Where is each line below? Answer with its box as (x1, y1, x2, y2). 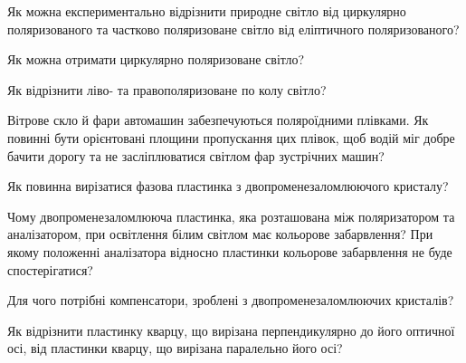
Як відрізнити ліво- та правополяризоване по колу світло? (7, 80, 327, 99)
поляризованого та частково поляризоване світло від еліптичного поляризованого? (7, 19, 460, 38)
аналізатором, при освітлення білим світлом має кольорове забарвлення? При (7, 224, 433, 244)
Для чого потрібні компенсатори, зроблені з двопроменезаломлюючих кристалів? (7, 291, 454, 310)
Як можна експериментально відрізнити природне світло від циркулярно (7, 2, 406, 20)
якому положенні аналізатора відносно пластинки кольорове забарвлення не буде (7, 242, 452, 261)
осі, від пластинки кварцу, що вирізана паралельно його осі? (7, 339, 343, 358)
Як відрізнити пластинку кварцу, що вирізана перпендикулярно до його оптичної (7, 320, 455, 339)
